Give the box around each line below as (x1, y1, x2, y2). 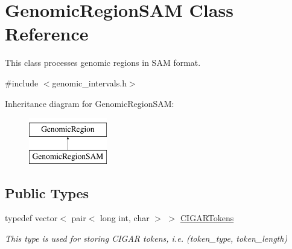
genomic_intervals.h (52, 76, 127, 89)
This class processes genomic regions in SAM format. (5, 56, 201, 69)
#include (5, 76, 39, 89)
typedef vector (5, 212, 58, 224)
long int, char (100, 212, 150, 224)
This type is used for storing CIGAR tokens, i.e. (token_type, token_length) (5, 232, 288, 245)
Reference (5, 21, 89, 46)
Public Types (5, 183, 89, 202)
